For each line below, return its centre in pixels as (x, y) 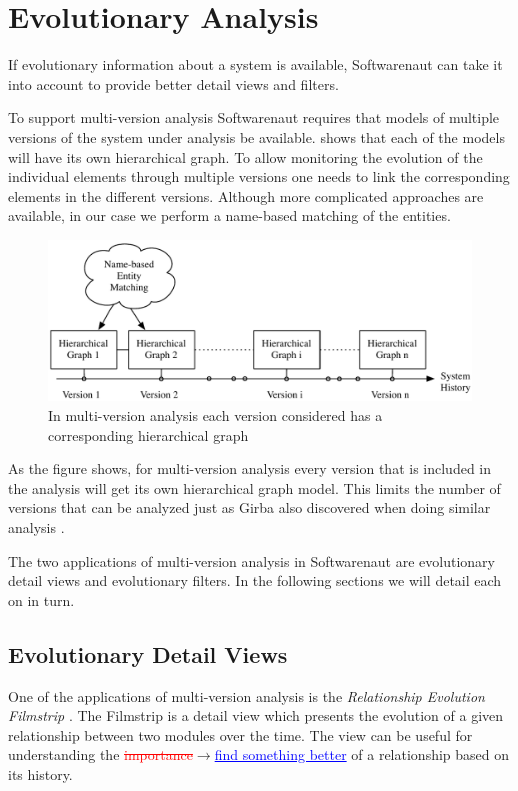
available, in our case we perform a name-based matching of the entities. (229, 215)
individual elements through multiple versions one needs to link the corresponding (259, 176)
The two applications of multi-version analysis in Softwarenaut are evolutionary (251, 560)
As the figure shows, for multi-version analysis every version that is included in (250, 468)
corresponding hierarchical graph (148, 434)
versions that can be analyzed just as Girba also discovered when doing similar (249, 507)
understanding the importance (100, 754)
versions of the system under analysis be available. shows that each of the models (256, 136)
